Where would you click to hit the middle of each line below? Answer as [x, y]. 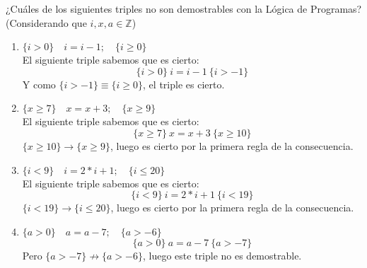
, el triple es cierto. [184, 84]
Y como [39, 84]
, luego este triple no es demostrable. [222, 255]
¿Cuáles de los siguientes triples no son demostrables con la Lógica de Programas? [184, 8]
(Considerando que [46, 22]
